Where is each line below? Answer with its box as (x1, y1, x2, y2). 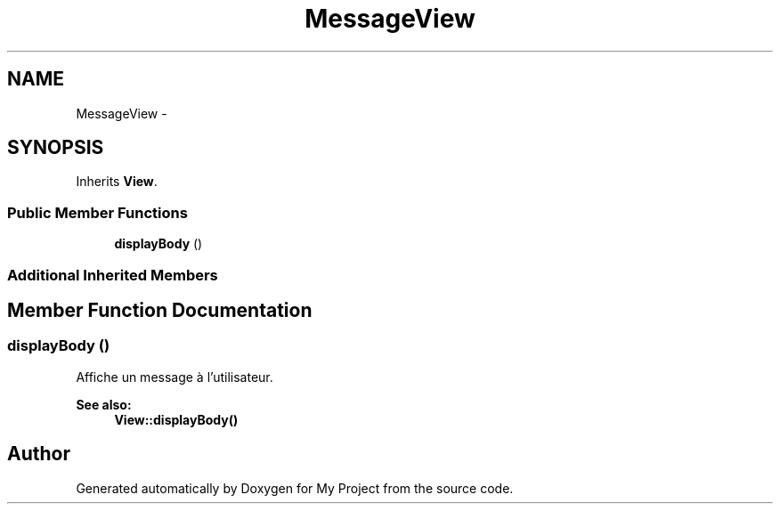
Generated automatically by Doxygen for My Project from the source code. (76, 480, 514, 496)
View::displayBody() (114, 411, 239, 427)
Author (7, 442, 70, 466)
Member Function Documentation (7, 298, 313, 321)
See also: (76, 396, 132, 412)
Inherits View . (76, 174, 158, 190)
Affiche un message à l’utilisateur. (76, 369, 273, 385)
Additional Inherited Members (7, 265, 218, 284)
